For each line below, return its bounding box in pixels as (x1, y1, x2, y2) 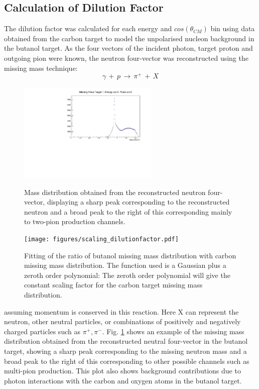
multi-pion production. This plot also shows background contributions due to (4, 365, 241, 376)
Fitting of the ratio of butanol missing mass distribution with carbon (24, 250, 236, 260)
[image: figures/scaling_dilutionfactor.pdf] (24, 236, 179, 243)
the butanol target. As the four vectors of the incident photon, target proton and (4, 43, 253, 53)
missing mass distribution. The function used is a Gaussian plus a (24, 260, 226, 270)
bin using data (210, 23, 255, 34)
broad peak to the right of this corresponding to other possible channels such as (4, 355, 249, 366)
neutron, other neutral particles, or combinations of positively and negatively (4, 316, 241, 327)
